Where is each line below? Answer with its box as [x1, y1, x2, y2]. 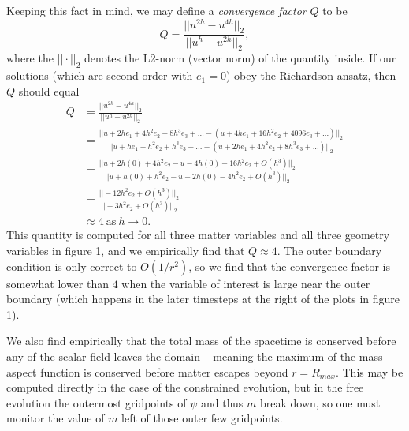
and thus [200, 394, 244, 410]
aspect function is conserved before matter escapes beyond [6, 363, 288, 380]
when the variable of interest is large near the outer [121, 275, 370, 291]
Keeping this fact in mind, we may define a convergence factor [6, 2, 307, 18]
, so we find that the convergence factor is [188, 257, 390, 274]
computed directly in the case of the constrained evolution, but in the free [6, 379, 364, 395]
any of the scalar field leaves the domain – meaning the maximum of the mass [6, 348, 383, 365]
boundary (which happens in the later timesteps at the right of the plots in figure [6, 290, 400, 307]
